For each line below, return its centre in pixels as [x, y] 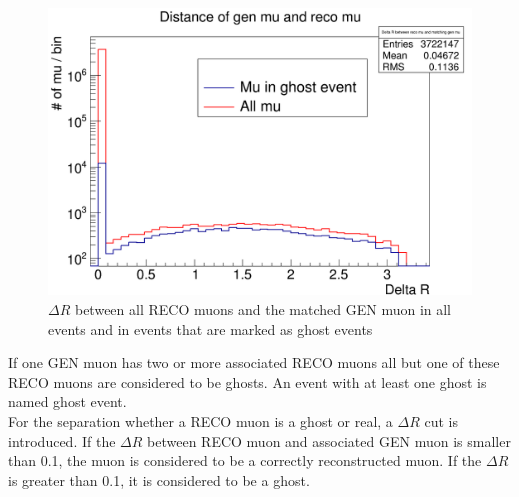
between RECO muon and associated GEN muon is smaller [329, 440]
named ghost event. [67, 401]
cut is [441, 420]
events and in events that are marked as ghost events [210, 328]
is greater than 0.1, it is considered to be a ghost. [159, 479]
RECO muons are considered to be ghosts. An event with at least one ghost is [247, 381]
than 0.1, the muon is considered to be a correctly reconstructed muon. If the [245, 460]
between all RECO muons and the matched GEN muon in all [262, 308]
